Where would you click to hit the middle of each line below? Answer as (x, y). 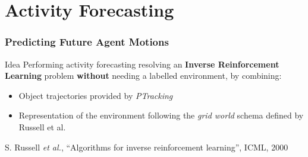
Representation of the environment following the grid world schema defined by (161, 115)
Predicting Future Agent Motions (87, 42)
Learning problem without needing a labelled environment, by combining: (143, 76)
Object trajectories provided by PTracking (96, 95)
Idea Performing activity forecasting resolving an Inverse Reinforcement (142, 64)
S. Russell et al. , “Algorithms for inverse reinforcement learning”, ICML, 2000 (147, 147)
